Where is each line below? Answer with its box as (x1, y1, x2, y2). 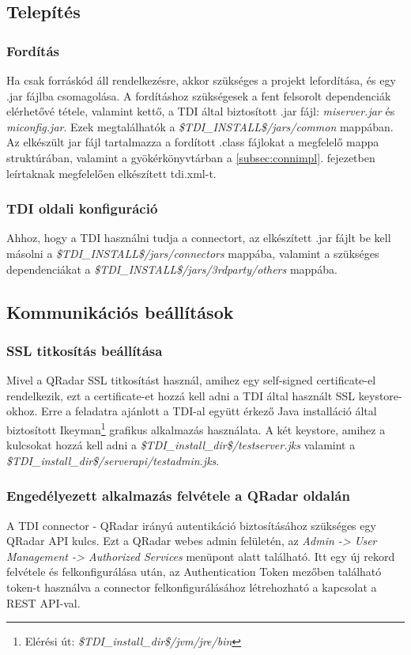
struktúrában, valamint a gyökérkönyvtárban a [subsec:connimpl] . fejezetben (6, 149, 375, 165)
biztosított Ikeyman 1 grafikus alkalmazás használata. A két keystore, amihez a (6, 418, 386, 437)
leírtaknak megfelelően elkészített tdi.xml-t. (6, 165, 217, 181)
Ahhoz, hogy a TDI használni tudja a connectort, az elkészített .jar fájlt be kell (6, 229, 391, 246)
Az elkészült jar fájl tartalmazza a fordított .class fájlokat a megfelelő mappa (6, 134, 379, 150)
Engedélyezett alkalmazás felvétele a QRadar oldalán (6, 486, 350, 505)
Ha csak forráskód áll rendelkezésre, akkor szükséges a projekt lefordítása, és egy (6, 72, 396, 88)
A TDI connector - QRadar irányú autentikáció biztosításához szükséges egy (6, 517, 376, 533)
